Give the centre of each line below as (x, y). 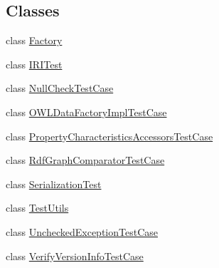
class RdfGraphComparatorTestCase (85, 160)
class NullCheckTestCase (60, 88)
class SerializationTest (54, 184)
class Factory (34, 40)
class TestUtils (37, 208)
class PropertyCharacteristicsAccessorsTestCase (109, 136)
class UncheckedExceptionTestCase (82, 231)
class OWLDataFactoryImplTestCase (86, 112)
